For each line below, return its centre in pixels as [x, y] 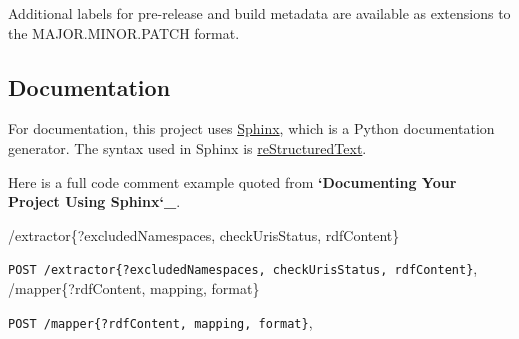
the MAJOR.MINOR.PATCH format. [124, 32]
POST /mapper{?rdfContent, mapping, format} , [160, 321]
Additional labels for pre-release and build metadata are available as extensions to [259, 13]
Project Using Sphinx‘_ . [94, 201]
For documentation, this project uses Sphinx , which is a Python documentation [251, 128]
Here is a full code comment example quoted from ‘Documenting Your [232, 181]
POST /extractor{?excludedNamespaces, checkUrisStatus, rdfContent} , [243, 268]
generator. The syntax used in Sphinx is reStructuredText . [187, 147]
